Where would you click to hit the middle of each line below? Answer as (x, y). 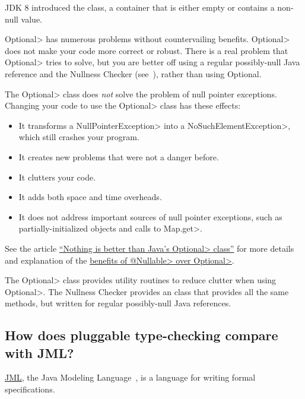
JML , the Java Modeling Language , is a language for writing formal (130, 377)
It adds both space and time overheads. (90, 197)
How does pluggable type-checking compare (142, 335)
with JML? (39, 352)
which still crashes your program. (79, 137)
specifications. (30, 389)
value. (32, 19)
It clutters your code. (57, 177)
